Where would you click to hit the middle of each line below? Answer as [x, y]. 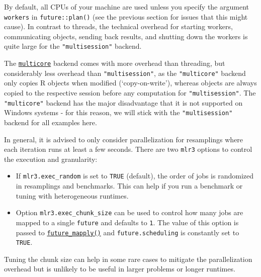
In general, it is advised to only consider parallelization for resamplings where [124, 139]
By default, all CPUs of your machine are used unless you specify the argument [126, 7]
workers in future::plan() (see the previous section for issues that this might [126, 16]
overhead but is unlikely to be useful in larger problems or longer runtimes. [120, 269]
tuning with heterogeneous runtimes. [72, 195]
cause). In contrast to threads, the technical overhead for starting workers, [118, 26]
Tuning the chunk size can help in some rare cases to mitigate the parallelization [128, 259]
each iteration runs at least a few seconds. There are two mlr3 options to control [128, 149]
